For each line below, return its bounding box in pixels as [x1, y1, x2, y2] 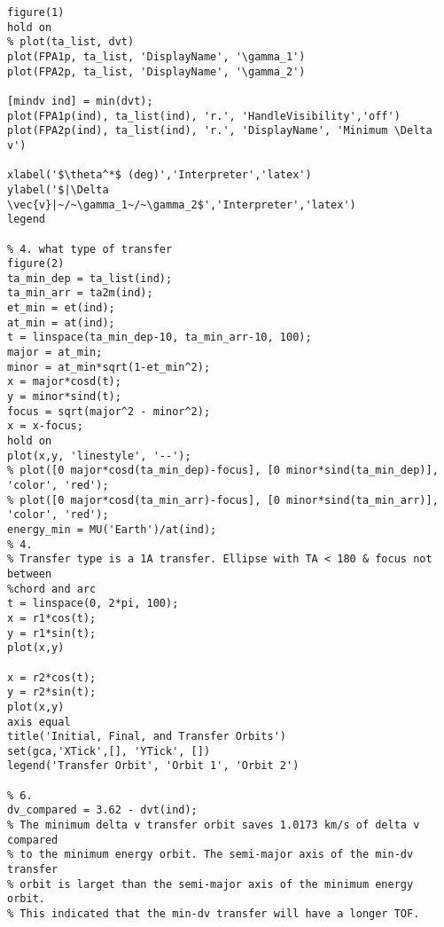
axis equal [7, 715, 71, 728]
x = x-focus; [7, 420, 83, 433]
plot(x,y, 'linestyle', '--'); [7, 449, 191, 462]
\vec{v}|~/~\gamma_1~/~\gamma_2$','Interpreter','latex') [7, 198, 356, 211]
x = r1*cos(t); [7, 611, 97, 625]
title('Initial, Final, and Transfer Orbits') [7, 730, 286, 743]
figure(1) [7, 6, 65, 19]
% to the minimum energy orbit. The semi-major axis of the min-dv [7, 848, 414, 861]
